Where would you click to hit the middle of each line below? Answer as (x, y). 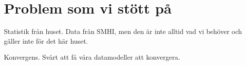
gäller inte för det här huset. (46, 41)
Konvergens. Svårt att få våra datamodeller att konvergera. (92, 57)
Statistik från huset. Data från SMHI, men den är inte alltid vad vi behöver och (123, 31)
